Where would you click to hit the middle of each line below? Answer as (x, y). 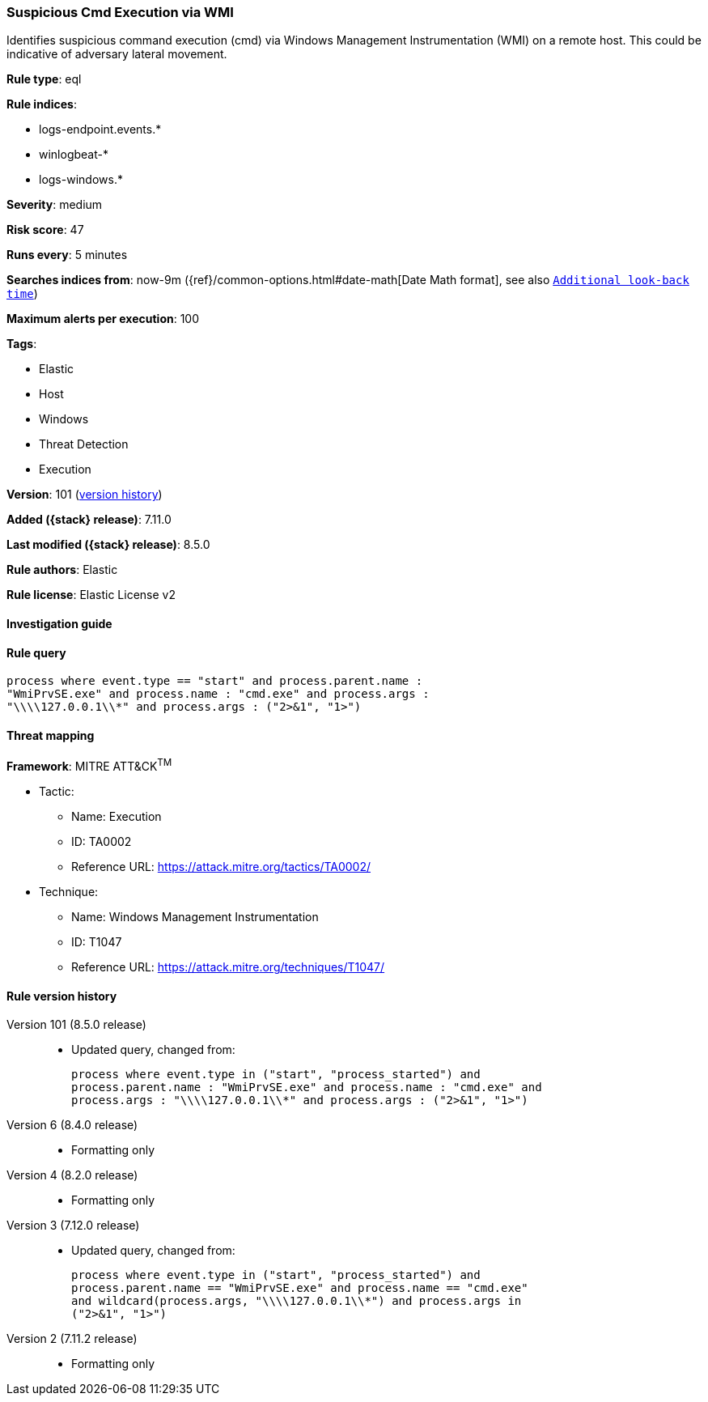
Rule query (36, 652)
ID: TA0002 (102, 842)
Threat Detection (84, 444)
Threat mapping (51, 735)
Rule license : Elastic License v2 (91, 595)
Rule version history (62, 996)
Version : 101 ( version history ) (85, 495)
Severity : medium (55, 205)
